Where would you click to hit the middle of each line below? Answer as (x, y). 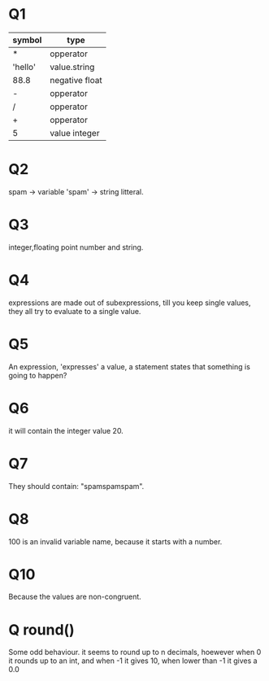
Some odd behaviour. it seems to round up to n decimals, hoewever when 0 (135, 653)
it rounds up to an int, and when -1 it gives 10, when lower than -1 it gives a (133, 661)
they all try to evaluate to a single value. (75, 311)
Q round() (41, 629)
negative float (76, 80)
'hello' (24, 67)
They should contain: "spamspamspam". (76, 486)
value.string (72, 67)
